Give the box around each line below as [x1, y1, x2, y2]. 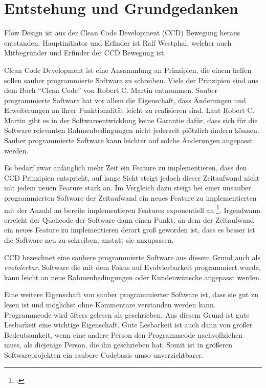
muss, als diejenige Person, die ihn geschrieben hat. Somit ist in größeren [4, 339, 233, 350]
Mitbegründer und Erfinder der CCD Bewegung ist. [4, 47, 166, 58]
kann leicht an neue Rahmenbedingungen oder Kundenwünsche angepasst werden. [4, 271, 261, 282]
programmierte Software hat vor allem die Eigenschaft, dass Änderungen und [4, 94, 246, 105]
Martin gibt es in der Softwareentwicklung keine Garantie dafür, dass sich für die [4, 114, 258, 125]
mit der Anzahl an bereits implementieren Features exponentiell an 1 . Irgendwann [4, 203, 261, 215]
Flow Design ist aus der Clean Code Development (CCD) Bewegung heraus [4, 27, 240, 38]
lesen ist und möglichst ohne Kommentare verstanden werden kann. [4, 299, 216, 310]
